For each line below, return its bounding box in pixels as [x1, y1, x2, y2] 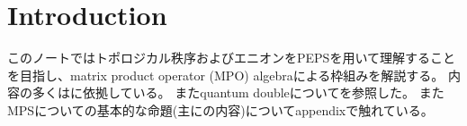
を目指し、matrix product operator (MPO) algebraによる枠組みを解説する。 [7, 65, 445, 84]
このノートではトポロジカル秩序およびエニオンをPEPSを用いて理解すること [7, 48, 455, 67]
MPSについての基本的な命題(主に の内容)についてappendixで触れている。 [7, 100, 434, 119]
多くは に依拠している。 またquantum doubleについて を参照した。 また [31, 83, 445, 102]
